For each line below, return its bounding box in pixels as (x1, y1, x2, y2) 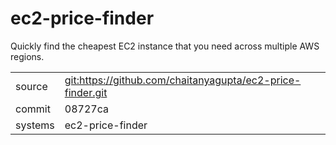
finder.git (64, 85, 108, 99)
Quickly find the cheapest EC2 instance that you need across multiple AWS (10, 40, 320, 52)
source (15, 79, 48, 93)
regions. (10, 50, 45, 62)
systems (15, 118, 55, 132)
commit (15, 102, 51, 116)
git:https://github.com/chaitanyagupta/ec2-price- (64, 73, 302, 87)
